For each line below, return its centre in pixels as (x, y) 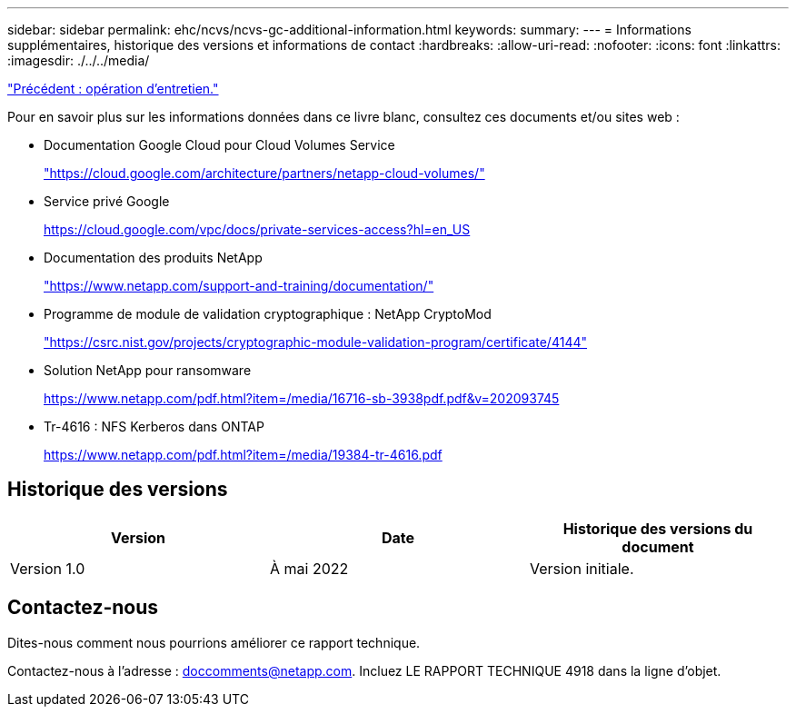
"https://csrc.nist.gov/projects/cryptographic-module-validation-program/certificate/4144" (315, 342)
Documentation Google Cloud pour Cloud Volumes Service (219, 145)
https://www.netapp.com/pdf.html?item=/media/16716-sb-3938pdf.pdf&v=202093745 (302, 398)
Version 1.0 (48, 568)
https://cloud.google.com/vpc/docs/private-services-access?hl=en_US (257, 229)
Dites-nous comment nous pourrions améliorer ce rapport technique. (214, 642)
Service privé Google (107, 201)
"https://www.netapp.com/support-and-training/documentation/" (239, 286)
